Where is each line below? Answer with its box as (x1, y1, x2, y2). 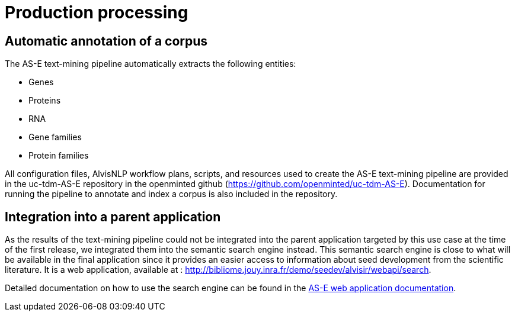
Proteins (28, 95, 61, 106)
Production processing (5, 2, 188, 22)
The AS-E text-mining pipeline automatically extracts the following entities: (5, 59, 296, 69)
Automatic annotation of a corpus (5, 33, 208, 49)
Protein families (28, 150, 89, 161)
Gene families (28, 132, 82, 143)
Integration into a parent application (5, 209, 221, 224)
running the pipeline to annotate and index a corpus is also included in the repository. (5, 189, 338, 199)
